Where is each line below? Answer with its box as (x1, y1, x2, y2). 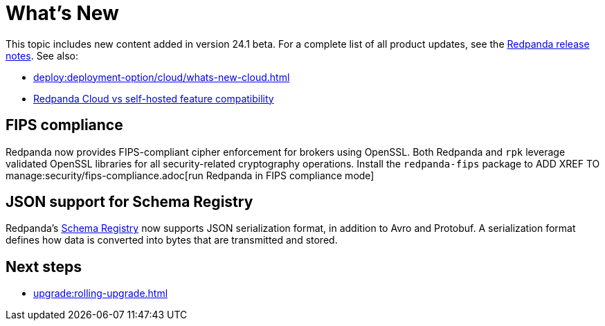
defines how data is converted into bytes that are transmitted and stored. (6, 234, 338, 246)
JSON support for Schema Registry (6, 193, 253, 211)
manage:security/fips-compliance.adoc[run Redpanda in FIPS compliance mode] (6, 169, 374, 181)
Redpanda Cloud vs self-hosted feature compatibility (33, 92, 274, 105)
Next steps (6, 257, 82, 275)
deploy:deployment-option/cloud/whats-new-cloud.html (33, 71, 290, 83)
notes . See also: (6, 49, 78, 62)
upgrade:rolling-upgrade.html (33, 287, 168, 300)
